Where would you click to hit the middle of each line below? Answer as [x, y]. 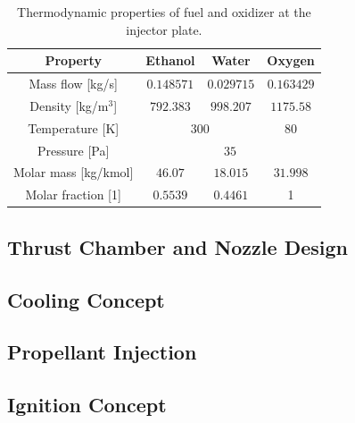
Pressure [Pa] [74, 150]
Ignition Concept [87, 405]
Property [73, 60]
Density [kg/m [69, 105]
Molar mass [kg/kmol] [74, 172]
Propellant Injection [102, 352]
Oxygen [291, 60]
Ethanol [170, 60]
